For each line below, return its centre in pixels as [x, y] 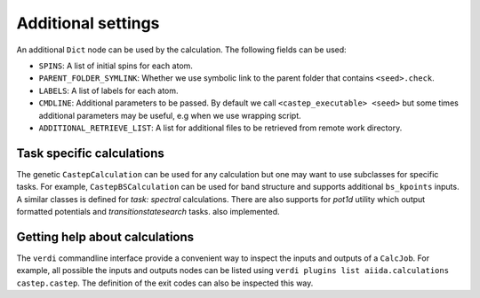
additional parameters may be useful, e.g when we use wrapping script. [170, 115]
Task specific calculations [90, 153]
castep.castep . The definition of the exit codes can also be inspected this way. [165, 283]
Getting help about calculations [105, 236]
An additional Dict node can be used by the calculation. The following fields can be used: [181, 50]
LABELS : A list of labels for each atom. [108, 90]
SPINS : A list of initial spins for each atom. [116, 66]
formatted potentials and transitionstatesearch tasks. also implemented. [148, 211]
